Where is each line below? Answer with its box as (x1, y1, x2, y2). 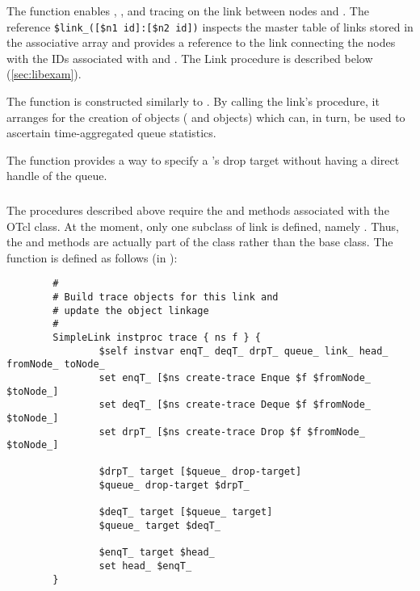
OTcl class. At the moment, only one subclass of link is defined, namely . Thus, (6, 217, 399, 234)
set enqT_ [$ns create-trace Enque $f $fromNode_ (99, 371, 372, 384)
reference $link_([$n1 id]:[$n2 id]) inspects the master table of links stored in (6, 18, 414, 35)
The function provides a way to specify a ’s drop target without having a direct (6, 151, 400, 168)
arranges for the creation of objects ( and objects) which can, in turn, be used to (6, 108, 405, 125)
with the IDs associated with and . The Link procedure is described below (6, 49, 373, 66)
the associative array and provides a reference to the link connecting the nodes (6, 34, 396, 51)
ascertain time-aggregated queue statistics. (6, 124, 216, 141)
